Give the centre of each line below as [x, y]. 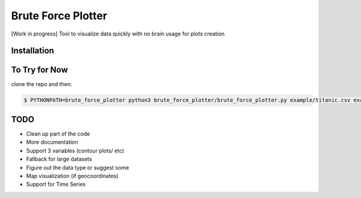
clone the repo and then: [42, 84]
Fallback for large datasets [59, 159]
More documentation [52, 142]
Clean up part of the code [58, 134]
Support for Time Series [56, 184]
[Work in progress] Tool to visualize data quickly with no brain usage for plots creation [118, 34]
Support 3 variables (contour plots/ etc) [75, 150]
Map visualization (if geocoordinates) [72, 176]
